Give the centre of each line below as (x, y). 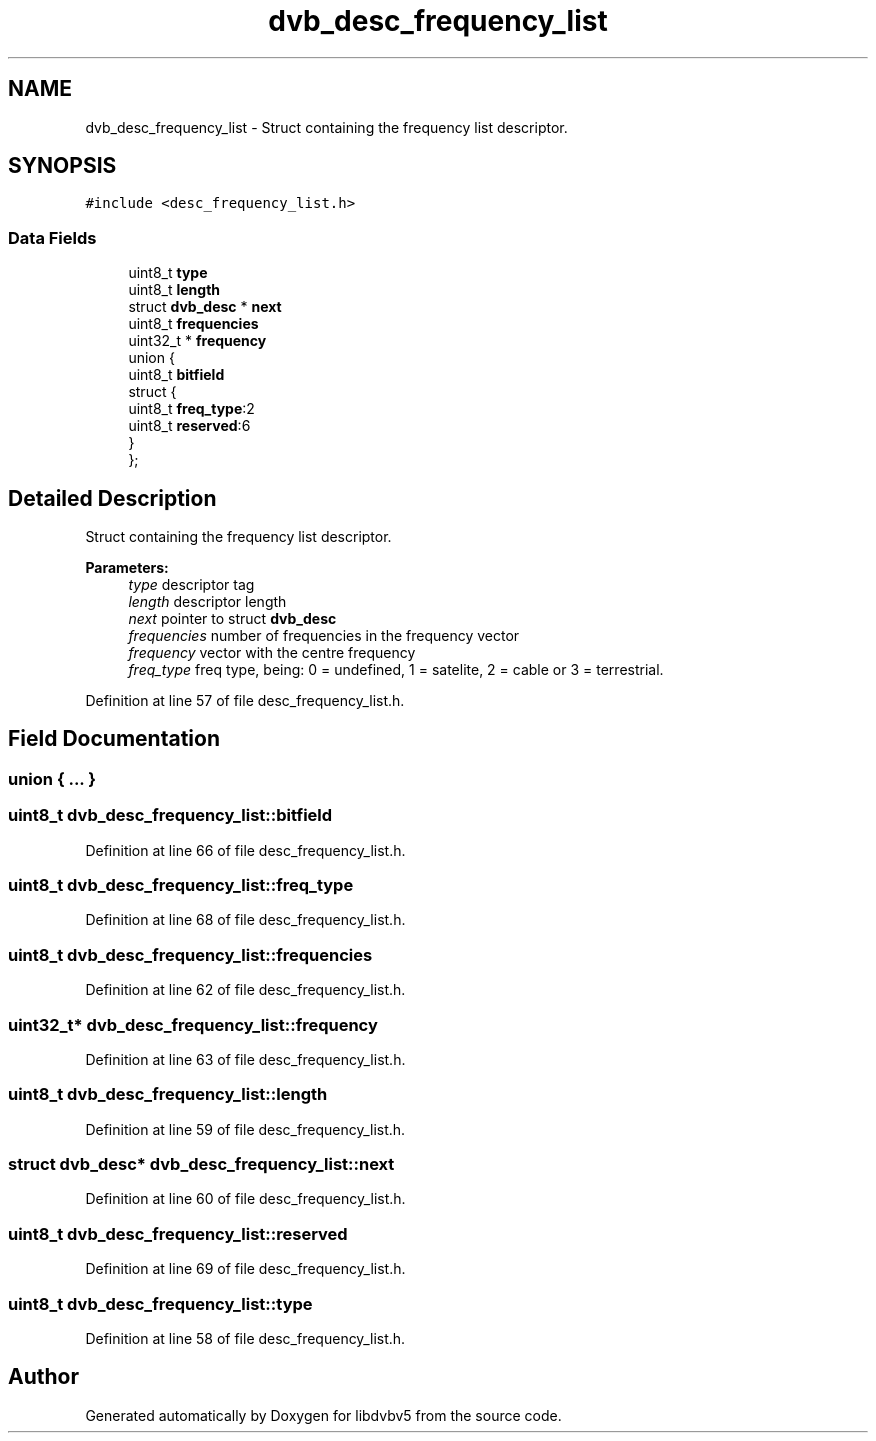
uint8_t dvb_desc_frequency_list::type (160, 1303)
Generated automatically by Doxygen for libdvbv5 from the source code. (323, 1415)
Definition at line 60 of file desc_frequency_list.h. (245, 1199)
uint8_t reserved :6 (189, 426)
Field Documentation (114, 739)
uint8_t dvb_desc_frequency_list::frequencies (190, 954)
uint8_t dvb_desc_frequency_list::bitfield (170, 815)
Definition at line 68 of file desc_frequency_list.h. (245, 920)
